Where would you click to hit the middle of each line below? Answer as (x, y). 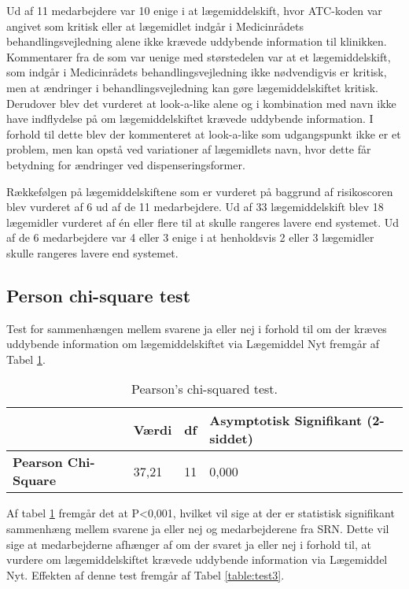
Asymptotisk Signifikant (286, 420)
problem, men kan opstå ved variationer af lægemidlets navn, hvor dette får (189, 149)
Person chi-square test (99, 295)
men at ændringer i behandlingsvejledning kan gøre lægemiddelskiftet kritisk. (192, 87)
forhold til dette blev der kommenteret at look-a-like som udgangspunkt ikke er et (204, 133)
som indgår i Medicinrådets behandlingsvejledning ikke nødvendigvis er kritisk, (197, 72)
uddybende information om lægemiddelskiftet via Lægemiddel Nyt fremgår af (193, 344)
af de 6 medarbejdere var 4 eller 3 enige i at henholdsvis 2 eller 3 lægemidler (190, 237)
